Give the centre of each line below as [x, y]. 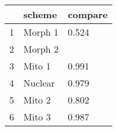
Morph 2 [41, 49]
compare [88, 14]
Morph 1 [41, 32]
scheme [40, 14]
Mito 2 [37, 100]
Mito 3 [37, 117]
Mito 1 [37, 66]
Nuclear [39, 83]
